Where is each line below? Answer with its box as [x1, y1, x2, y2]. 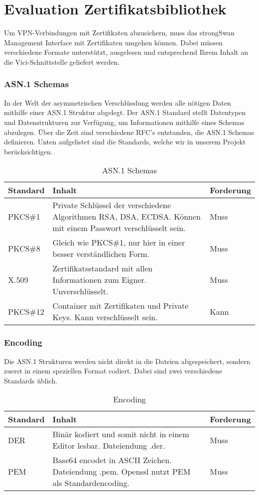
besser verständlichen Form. [52, 248, 149, 260]
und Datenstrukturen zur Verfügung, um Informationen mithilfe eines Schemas [4, 117, 245, 127]
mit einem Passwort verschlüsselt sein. [52, 222, 186, 234]
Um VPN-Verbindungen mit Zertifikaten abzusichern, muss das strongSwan [4, 27, 235, 38]
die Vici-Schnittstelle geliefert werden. [4, 56, 120, 67]
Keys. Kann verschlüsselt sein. [52, 311, 158, 323]
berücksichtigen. [4, 146, 53, 156]
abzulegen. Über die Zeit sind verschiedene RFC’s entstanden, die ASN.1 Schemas [4, 126, 255, 137]
